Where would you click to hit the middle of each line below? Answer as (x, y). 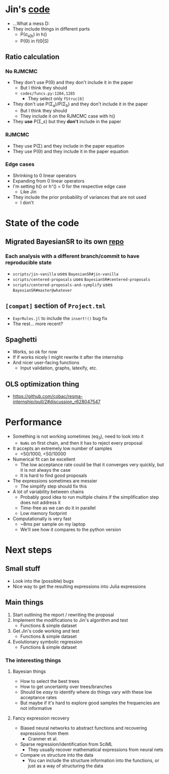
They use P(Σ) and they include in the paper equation (69, 146)
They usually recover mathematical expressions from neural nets (95, 750)
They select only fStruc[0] (56, 99)
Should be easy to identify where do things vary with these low (86, 692)
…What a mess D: (31, 23)
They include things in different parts (51, 28)
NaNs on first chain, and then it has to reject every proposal (81, 443)
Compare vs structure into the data (57, 755)
